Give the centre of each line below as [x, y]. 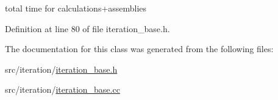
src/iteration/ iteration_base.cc [62, 89]
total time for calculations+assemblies [76, 8]
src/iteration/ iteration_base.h [61, 69]
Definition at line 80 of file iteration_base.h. [87, 28]
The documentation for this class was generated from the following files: [139, 49]
